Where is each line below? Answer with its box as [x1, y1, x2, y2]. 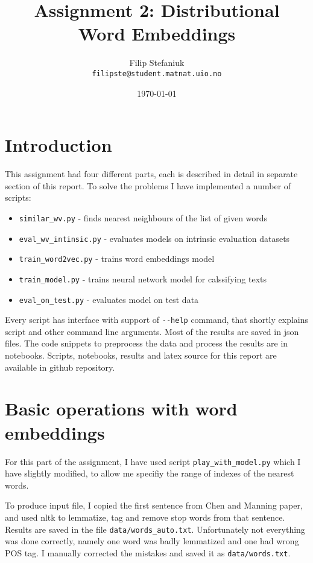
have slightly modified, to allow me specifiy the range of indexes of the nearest [5, 467, 294, 480]
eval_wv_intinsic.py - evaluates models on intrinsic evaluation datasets [19, 232, 290, 244]
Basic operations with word [5, 396, 238, 421]
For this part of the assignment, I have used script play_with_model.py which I [5, 455, 301, 467]
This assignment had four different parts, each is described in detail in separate [5, 168, 298, 180]
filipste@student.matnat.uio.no [92, 69, 222, 78]
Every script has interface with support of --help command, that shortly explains [5, 313, 309, 326]
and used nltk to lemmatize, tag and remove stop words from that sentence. [5, 510, 285, 523]
